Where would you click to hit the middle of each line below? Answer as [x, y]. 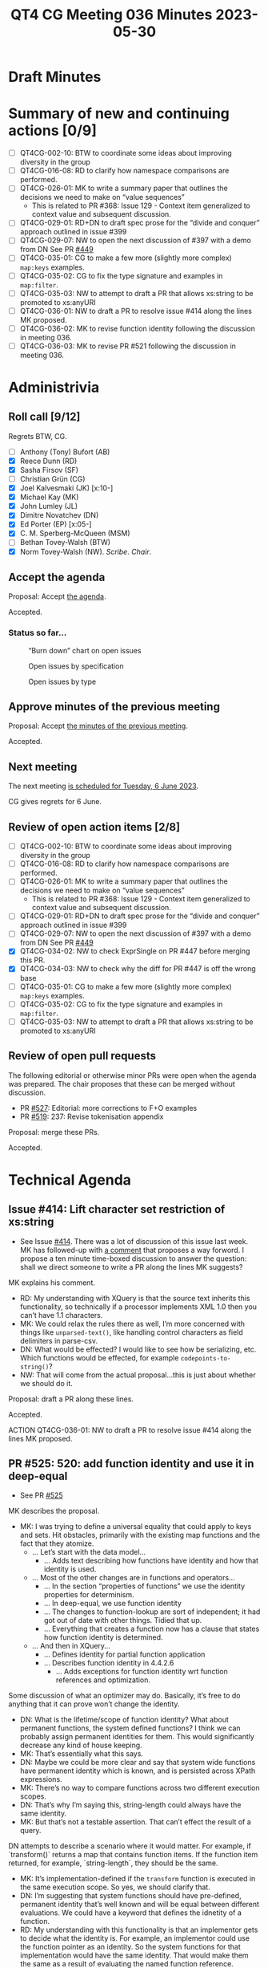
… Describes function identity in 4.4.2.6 [109, 1663]
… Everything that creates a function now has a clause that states [152, 1629]
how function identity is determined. [103, 1637]
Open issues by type [62, 681]
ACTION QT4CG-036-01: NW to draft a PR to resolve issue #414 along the [130, 1429]
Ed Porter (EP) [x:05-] [56, 524]
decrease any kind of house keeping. [81, 1745]
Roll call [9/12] [44, 417]
